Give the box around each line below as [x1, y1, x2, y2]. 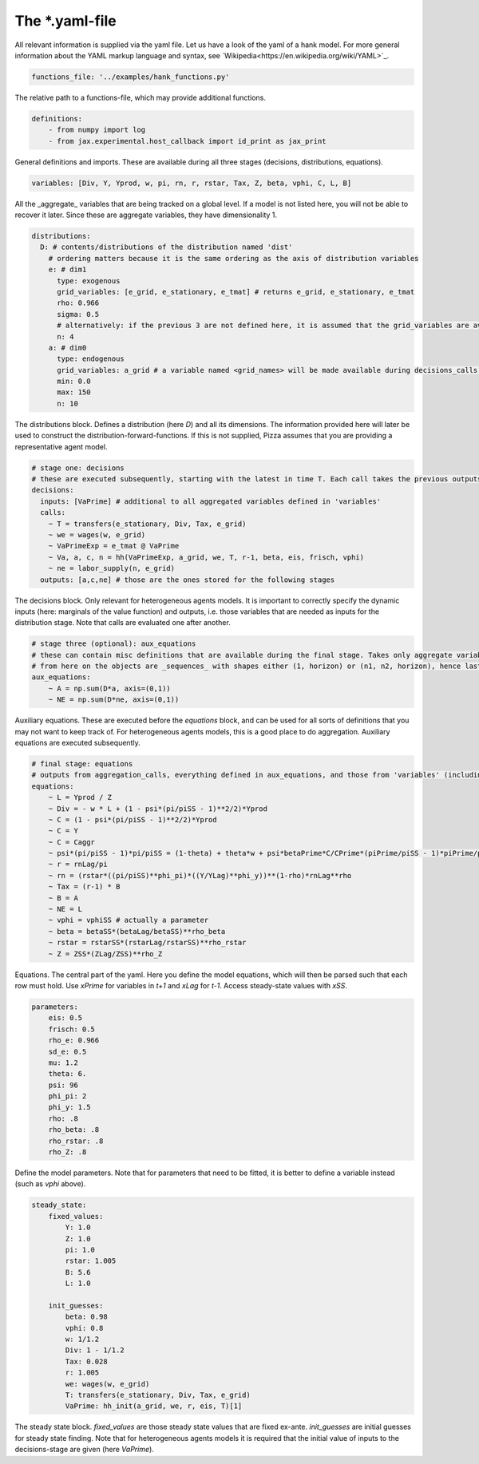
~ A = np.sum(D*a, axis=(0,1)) [48, 683, 171, 693]
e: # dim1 [48, 265, 87, 275]
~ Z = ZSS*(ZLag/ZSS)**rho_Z [48, 949, 163, 958]
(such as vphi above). [14, 1179, 86, 1189]
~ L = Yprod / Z [48, 793, 112, 802]
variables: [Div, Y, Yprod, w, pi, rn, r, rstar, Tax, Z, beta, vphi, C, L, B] [31, 178, 352, 188]
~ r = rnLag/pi [48, 860, 108, 869]
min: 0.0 [57, 377, 91, 386]
